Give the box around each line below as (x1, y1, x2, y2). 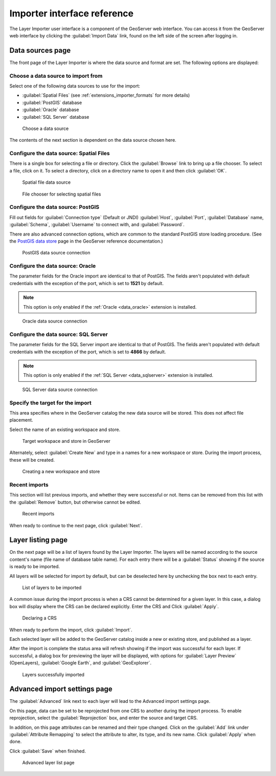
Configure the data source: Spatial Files (9, 150, 110, 157)
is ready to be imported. (9, 564, 60, 570)
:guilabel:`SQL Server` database (22, 114, 89, 120)
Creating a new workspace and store (22, 468, 100, 475)
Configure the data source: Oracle (9, 263, 96, 270)
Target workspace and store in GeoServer (22, 438, 111, 444)
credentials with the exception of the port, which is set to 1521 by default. (9, 280, 164, 286)
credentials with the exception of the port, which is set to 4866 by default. (9, 349, 166, 355)
